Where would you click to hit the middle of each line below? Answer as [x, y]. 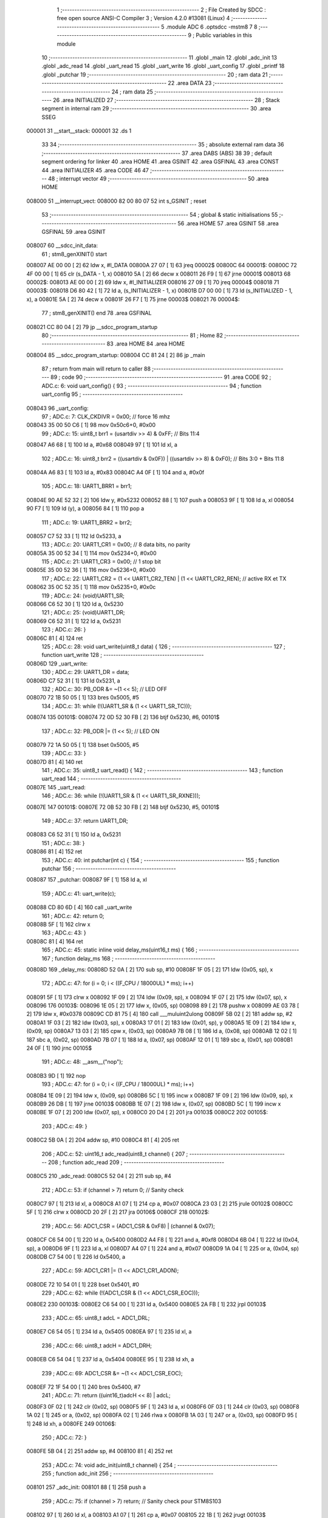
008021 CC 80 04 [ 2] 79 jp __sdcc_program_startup [92, 327]
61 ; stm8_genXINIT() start [74, 254]
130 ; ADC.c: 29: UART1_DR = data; [86, 672]
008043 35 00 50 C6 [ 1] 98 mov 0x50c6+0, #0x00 [91, 425]
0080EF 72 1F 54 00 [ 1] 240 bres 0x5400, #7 [84, 1387]
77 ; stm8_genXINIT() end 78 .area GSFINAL [97, 313]
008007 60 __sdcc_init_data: [62, 245]
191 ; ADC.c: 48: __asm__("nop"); [82, 1062]
